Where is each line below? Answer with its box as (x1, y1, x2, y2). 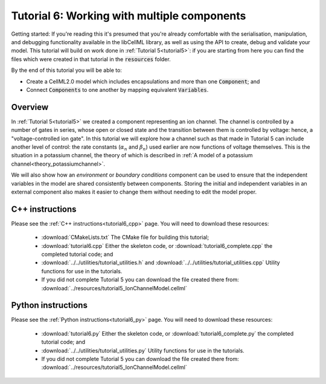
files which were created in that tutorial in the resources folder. (11, 55, 171, 63)
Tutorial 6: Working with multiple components (11, 9, 246, 22)
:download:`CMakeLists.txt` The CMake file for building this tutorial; (41, 233, 209, 241)
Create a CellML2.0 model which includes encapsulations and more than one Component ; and (26, 77, 260, 85)
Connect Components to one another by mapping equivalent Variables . (26, 86, 209, 93)
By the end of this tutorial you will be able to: (11, 67, 122, 74)
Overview (11, 102, 49, 112)
